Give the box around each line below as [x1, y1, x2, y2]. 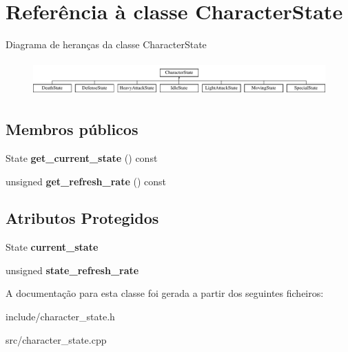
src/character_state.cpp [6, 332, 107, 346]
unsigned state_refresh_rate [6, 262, 139, 277]
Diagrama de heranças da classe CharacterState [6, 37, 207, 52]
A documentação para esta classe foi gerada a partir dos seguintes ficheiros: [6, 286, 324, 300]
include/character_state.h [6, 309, 115, 324]
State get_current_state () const [6, 150, 158, 165]
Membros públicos [6, 118, 139, 140]
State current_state [6, 240, 99, 254]
